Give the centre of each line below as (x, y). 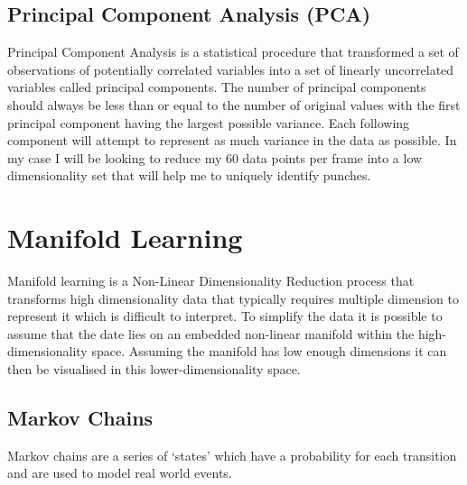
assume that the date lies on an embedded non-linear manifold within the (211, 333)
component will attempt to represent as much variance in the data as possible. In (232, 140)
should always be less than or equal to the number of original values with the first (234, 104)
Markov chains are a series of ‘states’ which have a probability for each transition (232, 455)
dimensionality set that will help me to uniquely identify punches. (189, 175)
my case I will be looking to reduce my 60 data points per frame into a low (215, 157)
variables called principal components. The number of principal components (217, 87)
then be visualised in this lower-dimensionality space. (154, 369)
